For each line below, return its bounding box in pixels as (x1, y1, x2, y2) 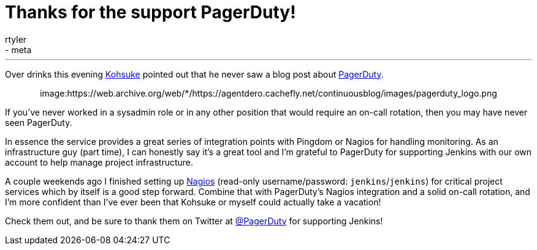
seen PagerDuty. (5, 117, 72, 128)
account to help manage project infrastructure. (5, 156, 194, 167)
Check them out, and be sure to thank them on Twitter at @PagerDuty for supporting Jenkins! (5, 215, 383, 226)
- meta (5, 44, 32, 55)
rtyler (5, 34, 27, 45)
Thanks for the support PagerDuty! (5, 2, 296, 23)
